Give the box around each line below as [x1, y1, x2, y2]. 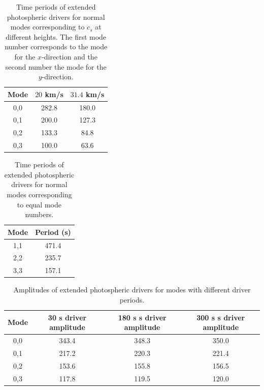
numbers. [25, 209, 54, 220]
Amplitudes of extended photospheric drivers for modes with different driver [13, 284, 251, 295]
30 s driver [48, 312, 87, 322]
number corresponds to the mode [5, 41, 108, 52]
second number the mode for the [5, 61, 107, 72]
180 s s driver [118, 312, 167, 322]
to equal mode [17, 199, 61, 209]
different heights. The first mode [6, 31, 107, 42]
